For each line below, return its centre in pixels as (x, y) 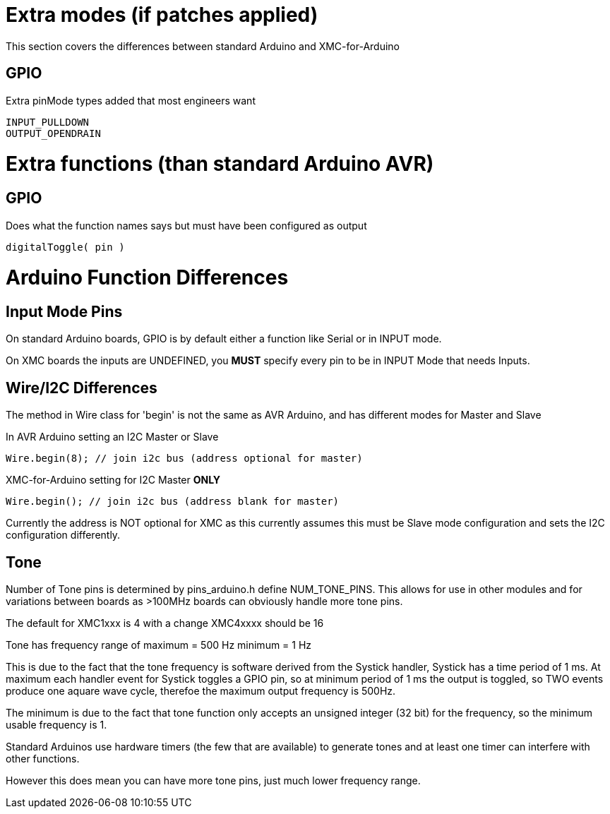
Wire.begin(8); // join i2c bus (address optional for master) (184, 459)
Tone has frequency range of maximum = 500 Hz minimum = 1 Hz (159, 645)
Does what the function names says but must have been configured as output (186, 225)
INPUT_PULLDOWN (48, 122)
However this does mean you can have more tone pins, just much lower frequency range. (213, 781)
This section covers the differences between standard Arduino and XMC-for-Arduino (203, 46)
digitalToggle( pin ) (65, 247)
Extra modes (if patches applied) (162, 15)
